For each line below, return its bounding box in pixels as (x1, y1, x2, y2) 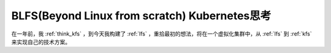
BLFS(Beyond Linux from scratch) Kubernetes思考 (11, 9, 272, 22)
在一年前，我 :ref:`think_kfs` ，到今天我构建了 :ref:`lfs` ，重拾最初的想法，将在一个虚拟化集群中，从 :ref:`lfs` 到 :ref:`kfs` (11, 30, 312, 37)
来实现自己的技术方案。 (11, 38, 70, 45)
